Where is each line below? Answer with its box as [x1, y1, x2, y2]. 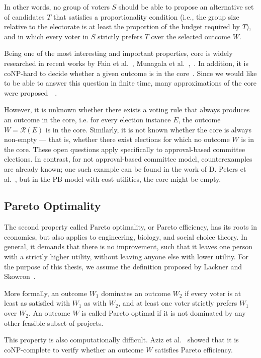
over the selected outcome [151, 31, 231, 41]
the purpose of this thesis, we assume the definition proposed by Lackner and [4, 261, 242, 271]
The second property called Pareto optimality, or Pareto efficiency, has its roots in [4, 222, 257, 232]
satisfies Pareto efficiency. [155, 344, 233, 354]
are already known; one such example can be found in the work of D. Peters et [4, 163, 246, 174]
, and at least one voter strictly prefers [118, 298, 237, 308]
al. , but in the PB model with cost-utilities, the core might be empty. [4, 173, 221, 184]
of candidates [4, 11, 45, 22]
